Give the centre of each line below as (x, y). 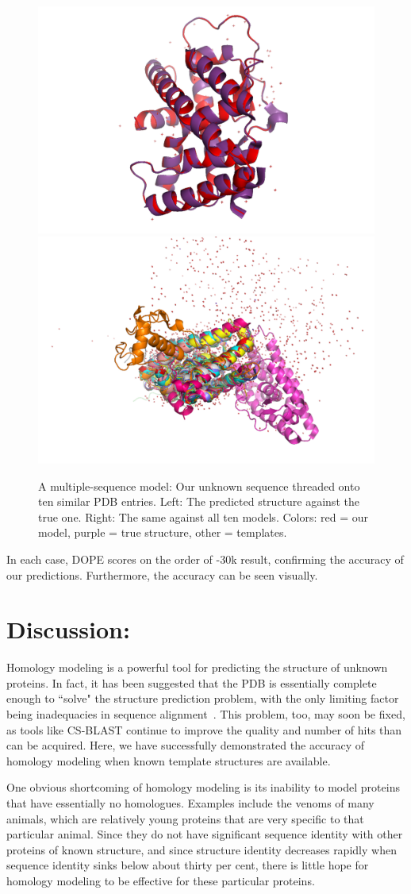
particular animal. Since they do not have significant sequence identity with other (205, 834)
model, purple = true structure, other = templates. (163, 532)
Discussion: (68, 629)
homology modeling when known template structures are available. (169, 760)
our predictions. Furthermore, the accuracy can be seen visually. (162, 574)
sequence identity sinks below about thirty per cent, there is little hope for (188, 865)
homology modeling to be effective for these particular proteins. (161, 881)
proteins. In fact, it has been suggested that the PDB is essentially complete (192, 682)
